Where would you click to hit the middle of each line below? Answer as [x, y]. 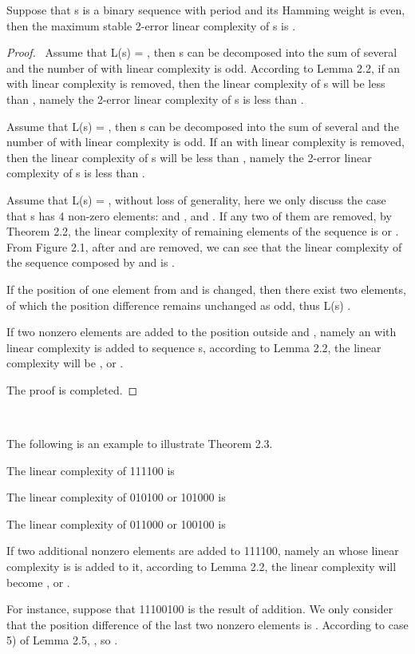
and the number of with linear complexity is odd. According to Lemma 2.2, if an [204, 67]
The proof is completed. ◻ [72, 389]
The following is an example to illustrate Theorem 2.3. [140, 444]
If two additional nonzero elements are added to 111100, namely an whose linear [203, 551]
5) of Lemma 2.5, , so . [62, 640]
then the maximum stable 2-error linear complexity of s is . [151, 25]
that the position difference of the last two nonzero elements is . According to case [207, 624]
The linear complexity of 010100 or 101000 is [116, 497]
